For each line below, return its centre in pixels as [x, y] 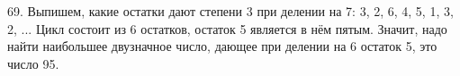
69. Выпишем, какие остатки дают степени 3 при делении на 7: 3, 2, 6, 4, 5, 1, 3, [230, 11]
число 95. [33, 63]
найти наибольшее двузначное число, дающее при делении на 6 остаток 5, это [222, 46]
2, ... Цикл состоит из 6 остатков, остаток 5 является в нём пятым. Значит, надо [227, 28]
